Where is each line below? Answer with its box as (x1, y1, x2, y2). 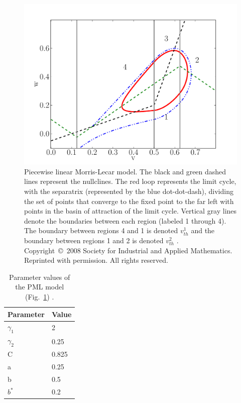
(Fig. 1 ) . (25, 291, 54, 301)
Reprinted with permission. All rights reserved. (24, 255, 168, 265)
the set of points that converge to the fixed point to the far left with (24, 195, 234, 206)
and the (191, 225, 215, 236)
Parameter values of (9, 271, 70, 282)
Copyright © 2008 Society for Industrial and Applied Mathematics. (24, 245, 232, 255)
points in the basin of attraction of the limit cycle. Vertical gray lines (24, 206, 237, 216)
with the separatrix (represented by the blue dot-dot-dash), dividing (24, 186, 233, 196)
